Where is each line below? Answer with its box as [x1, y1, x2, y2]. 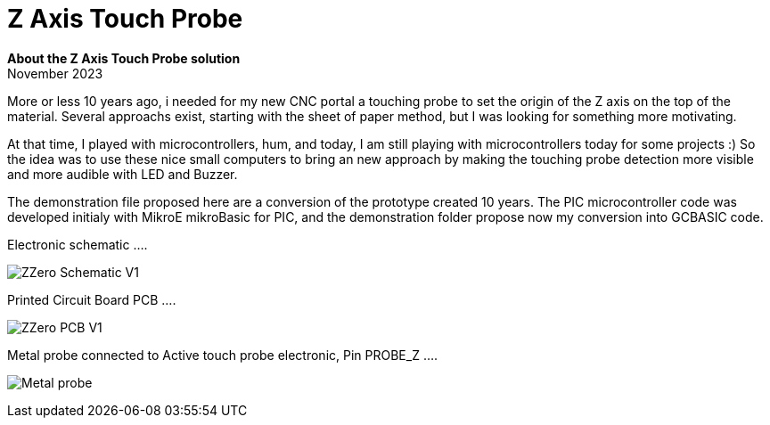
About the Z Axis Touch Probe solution [7, 50, 241, 66]
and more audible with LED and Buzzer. [7, 166, 238, 182]
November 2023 [7, 65, 103, 81]
